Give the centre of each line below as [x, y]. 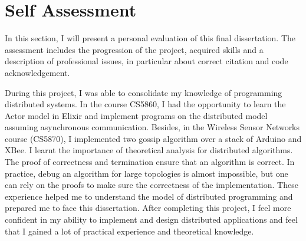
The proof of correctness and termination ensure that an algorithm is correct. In [150, 162]
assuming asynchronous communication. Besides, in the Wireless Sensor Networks [152, 127]
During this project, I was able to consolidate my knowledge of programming [144, 92]
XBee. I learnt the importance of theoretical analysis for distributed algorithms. [149, 150]
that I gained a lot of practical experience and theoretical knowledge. [129, 231]
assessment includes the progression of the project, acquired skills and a [134, 49]
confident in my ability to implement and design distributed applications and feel [151, 219]
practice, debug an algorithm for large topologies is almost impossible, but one [147, 173]
